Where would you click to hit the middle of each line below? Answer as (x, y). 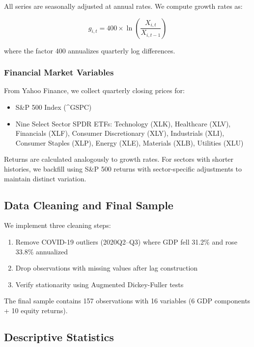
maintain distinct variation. (45, 178)
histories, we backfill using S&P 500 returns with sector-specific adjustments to (123, 168)
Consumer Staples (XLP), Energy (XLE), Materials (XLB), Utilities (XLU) (129, 142)
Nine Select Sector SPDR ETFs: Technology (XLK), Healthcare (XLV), (123, 123)
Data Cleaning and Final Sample (89, 205)
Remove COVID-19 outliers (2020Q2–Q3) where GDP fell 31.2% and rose (126, 241)
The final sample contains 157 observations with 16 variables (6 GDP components (127, 301)
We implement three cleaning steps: (57, 225)
